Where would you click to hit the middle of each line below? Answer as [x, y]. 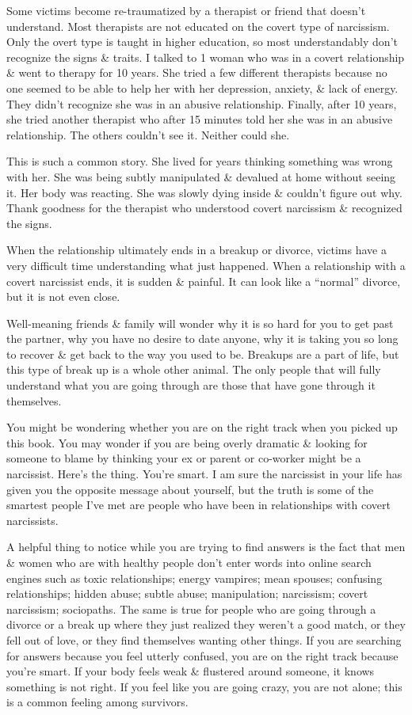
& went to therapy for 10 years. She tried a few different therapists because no [197, 72]
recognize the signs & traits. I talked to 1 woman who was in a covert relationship [206, 57]
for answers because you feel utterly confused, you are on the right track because [202, 655]
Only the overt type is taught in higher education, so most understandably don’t [202, 42]
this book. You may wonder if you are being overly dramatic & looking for [187, 442]
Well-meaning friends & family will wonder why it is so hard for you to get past [200, 323]
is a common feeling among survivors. [97, 702]
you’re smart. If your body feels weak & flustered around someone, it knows [191, 671]
